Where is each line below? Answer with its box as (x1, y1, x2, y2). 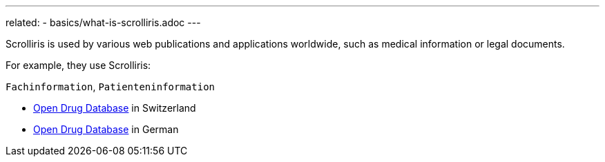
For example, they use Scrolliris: (6, 59, 151, 71)
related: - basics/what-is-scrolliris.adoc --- (6, 17, 201, 28)
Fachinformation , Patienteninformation (6, 81, 215, 92)
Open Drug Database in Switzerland (33, 102, 196, 114)
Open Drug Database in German (33, 123, 179, 135)
